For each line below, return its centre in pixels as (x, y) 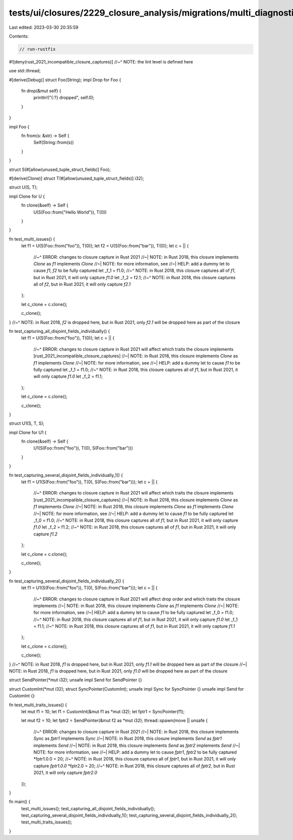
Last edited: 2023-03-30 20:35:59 (44, 27)
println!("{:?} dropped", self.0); (64, 98)
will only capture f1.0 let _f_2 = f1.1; (68, 376)
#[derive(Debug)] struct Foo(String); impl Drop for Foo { (65, 80)
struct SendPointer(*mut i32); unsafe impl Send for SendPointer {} (76, 680)
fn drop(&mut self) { (41, 91)
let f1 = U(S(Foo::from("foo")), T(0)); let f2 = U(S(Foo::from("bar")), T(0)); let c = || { (105, 246)
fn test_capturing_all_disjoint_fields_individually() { (59, 331)
